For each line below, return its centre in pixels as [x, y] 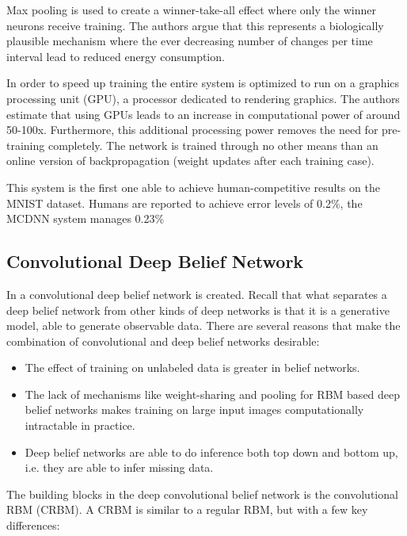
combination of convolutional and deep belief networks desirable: [163, 341]
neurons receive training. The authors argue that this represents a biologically [195, 25]
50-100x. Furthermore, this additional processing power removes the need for [192, 130]
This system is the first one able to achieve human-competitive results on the [193, 187]
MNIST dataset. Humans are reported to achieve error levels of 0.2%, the [184, 203]
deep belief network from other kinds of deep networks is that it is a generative [198, 310]
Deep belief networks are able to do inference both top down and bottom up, [211, 452]
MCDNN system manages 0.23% [86, 218]
